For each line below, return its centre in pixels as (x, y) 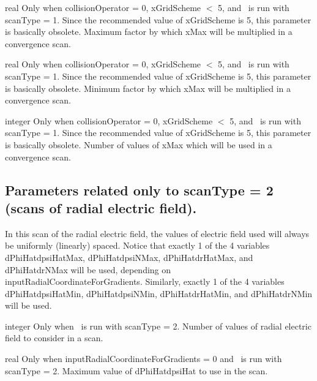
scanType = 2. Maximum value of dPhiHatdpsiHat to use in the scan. (136, 370)
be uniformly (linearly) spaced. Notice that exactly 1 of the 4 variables (137, 245)
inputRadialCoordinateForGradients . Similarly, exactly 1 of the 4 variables (145, 281)
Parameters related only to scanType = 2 (139, 190)
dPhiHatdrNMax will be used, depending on (88, 269)
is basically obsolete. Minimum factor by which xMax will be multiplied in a (148, 88)
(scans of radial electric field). (101, 207)
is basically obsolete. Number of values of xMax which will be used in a (139, 144)
